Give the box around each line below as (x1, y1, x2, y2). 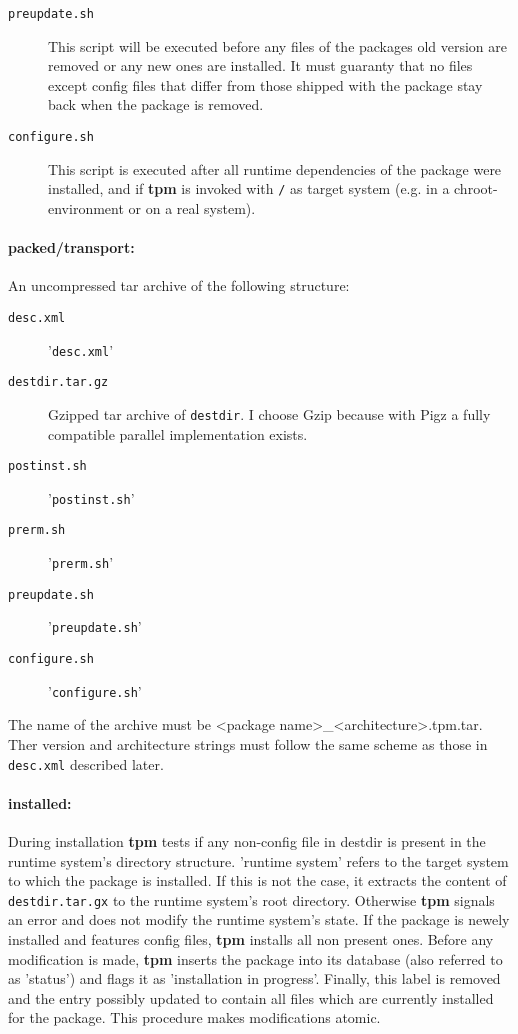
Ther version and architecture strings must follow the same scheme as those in (8, 733, 488, 754)
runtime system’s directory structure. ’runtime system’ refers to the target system (8, 850, 509, 871)
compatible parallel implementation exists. (48, 423, 308, 444)
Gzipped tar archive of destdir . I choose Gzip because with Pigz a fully (48, 403, 491, 424)
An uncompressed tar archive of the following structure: (8, 275, 350, 296)
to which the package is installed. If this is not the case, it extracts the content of (8, 870, 507, 891)
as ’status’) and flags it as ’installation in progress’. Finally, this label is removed (8, 968, 501, 989)
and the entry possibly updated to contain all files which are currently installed (8, 987, 494, 1008)
